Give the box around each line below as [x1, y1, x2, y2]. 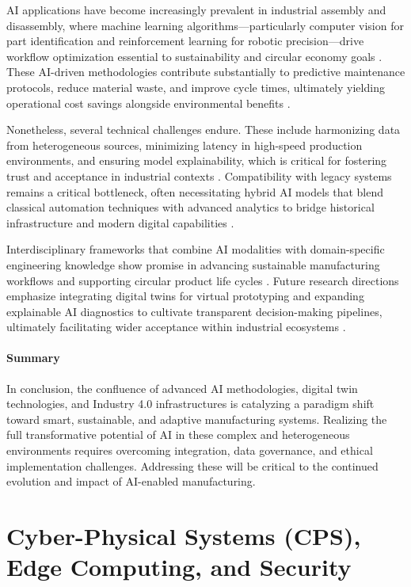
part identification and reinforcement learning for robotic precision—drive [6, 32, 364, 49]
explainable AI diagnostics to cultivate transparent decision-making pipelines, [6, 303, 382, 319]
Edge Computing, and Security [6, 551, 352, 583]
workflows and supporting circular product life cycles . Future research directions [6, 272, 399, 288]
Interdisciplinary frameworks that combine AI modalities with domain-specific [6, 241, 385, 257]
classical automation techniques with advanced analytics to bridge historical [6, 199, 375, 215]
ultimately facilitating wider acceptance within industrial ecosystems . [6, 318, 346, 335]
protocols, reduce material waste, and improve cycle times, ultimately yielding [6, 78, 385, 95]
